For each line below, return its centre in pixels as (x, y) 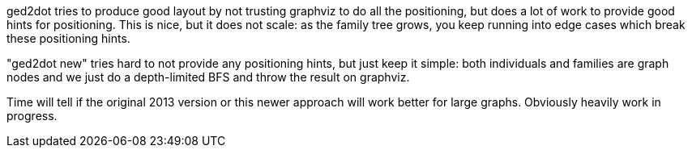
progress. (32, 116)
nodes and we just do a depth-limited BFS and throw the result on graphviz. (208, 77)
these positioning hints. (68, 38)
